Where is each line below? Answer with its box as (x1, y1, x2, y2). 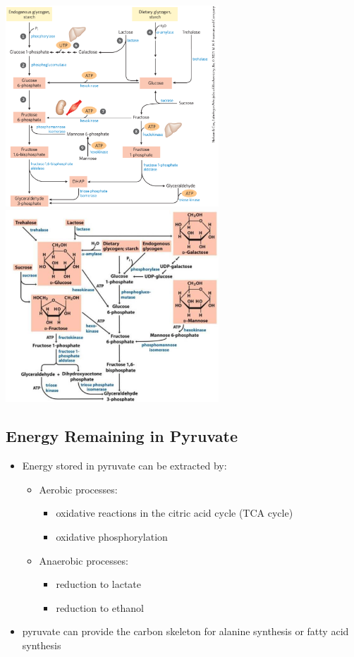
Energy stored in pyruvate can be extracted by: (22, 458, 227, 473)
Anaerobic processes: (39, 553, 128, 567)
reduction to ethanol (56, 600, 144, 615)
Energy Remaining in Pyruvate (6, 425, 238, 447)
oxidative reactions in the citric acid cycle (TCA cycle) (56, 505, 293, 520)
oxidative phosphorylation (56, 529, 168, 544)
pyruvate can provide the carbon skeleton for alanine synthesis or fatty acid (22, 624, 349, 639)
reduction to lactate (56, 577, 141, 591)
